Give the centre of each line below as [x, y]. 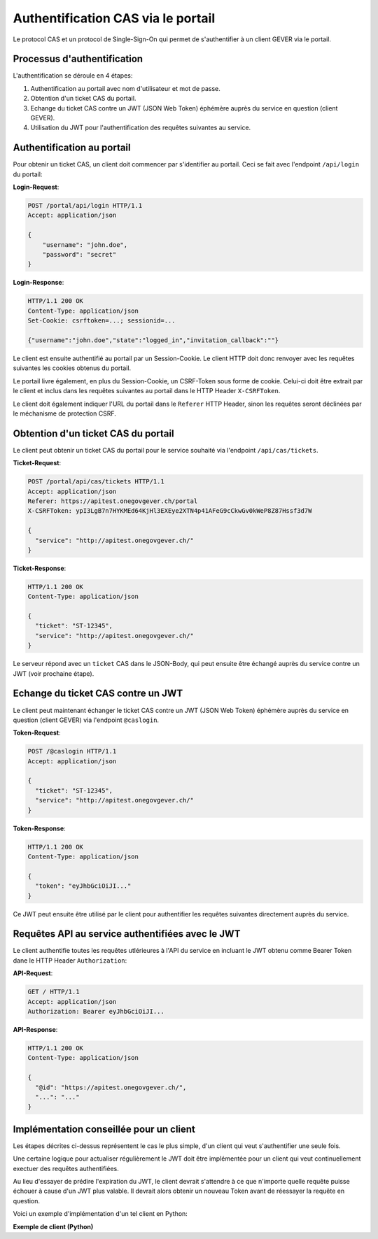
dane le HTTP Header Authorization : [70, 960]
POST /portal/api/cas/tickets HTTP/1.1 [96, 482]
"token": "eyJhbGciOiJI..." [83, 886]
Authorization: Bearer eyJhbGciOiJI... [96, 1011]
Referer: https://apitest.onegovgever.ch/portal [113, 501]
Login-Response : [38, 283]
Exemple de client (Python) [53, 1226]
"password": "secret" [79, 255]
